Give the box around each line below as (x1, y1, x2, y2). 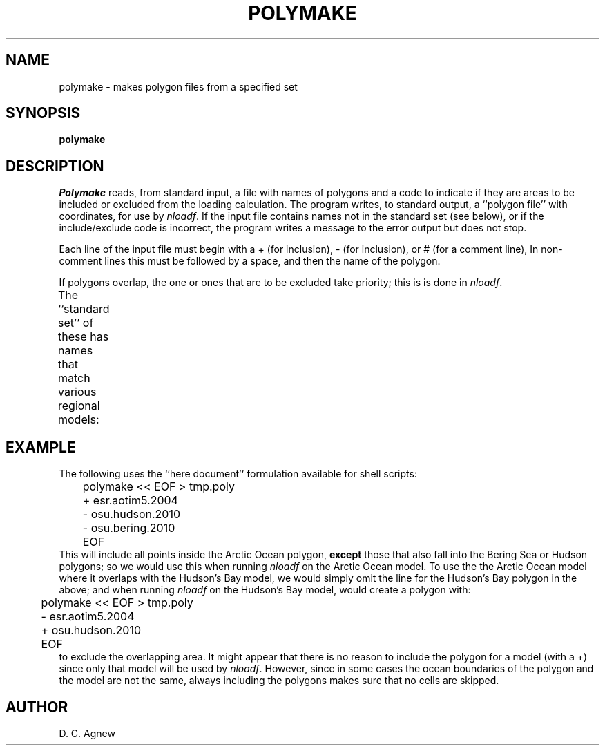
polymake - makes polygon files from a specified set (59, 80, 298, 93)
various (58, 385, 97, 399)
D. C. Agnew (59, 727, 115, 739)
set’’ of (58, 316, 94, 330)
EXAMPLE (6, 438, 76, 456)
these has (58, 330, 109, 344)
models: (58, 412, 99, 427)
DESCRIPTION (6, 157, 104, 175)
